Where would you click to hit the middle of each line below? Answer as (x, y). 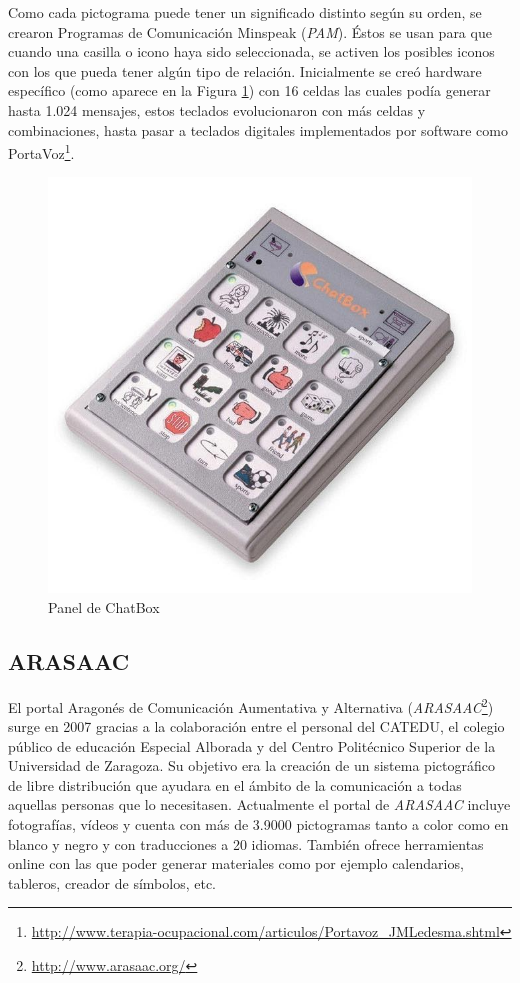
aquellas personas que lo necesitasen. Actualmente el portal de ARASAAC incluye (259, 804)
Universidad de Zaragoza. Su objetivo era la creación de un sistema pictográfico (251, 765)
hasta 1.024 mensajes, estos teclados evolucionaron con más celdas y (217, 109)
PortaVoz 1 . (41, 151)
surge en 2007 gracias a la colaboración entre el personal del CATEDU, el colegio (256, 726)
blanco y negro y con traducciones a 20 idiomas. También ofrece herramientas (246, 843)
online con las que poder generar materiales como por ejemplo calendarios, (236, 863)
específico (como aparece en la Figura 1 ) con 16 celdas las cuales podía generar (249, 90)
